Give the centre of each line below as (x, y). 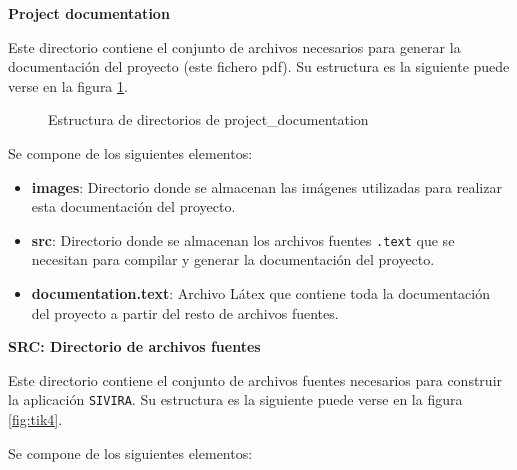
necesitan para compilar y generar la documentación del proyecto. (233, 259)
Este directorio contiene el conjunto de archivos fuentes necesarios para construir (255, 379)
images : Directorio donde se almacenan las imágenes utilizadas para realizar (266, 186)
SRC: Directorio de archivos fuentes (134, 346)
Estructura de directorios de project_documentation (208, 119)
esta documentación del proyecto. (133, 206)
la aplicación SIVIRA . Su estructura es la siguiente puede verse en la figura (235, 399)
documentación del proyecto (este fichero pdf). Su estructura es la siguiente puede (259, 66)
